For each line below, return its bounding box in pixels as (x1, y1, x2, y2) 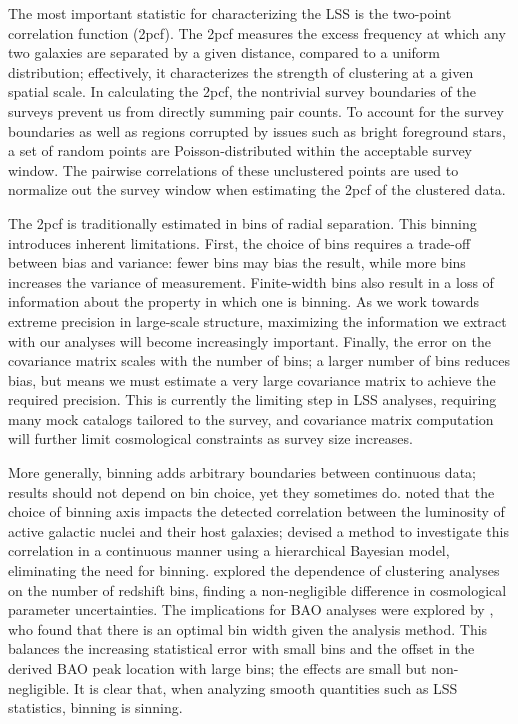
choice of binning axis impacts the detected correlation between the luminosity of (8, 501, 505, 522)
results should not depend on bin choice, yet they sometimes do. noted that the (8, 481, 495, 502)
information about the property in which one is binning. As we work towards (8, 291, 480, 312)
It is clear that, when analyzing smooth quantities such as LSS (74, 677, 458, 698)
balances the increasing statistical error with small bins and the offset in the (8, 638, 475, 659)
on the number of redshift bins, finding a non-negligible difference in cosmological (8, 579, 507, 600)
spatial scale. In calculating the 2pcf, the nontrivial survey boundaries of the (8, 81, 476, 102)
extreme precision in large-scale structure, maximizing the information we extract (8, 310, 507, 331)
